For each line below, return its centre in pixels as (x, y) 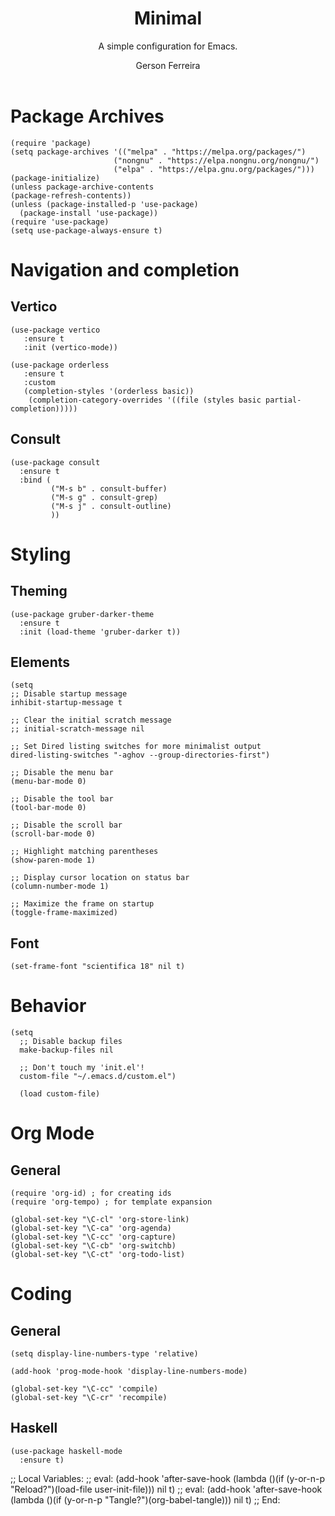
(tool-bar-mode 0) (48, 808)
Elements (40, 662)
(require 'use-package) (60, 222)
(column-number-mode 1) (60, 887)
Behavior (48, 1006)
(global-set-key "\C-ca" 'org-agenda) (91, 1228)
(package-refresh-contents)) (71, 195)
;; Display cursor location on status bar (100, 878)
